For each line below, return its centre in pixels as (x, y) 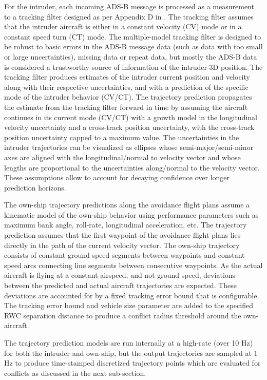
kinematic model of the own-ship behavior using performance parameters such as (131, 214)
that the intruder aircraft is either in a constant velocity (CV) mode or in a (123, 26)
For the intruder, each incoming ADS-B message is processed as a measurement (129, 6)
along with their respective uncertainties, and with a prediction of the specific (126, 87)
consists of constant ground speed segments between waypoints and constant (125, 255)
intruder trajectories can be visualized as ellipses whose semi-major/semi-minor (129, 147)
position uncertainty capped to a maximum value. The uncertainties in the (122, 137)
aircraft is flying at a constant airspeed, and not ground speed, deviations (120, 275)
